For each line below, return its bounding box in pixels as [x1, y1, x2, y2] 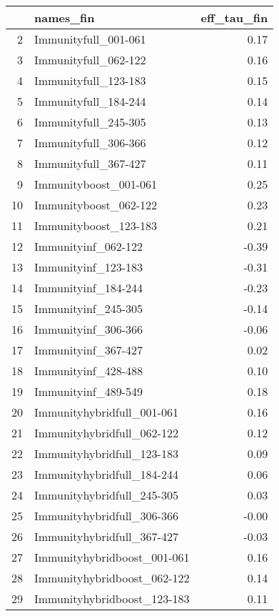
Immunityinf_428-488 [34, 362, 143, 379]
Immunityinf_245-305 [34, 300, 143, 317]
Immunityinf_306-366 [34, 321, 143, 337]
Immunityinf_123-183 [34, 259, 143, 275]
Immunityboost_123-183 [34, 217, 158, 234]
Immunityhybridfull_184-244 [34, 466, 178, 482]
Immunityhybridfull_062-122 [34, 424, 178, 441]
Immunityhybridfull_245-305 [34, 487, 178, 503]
